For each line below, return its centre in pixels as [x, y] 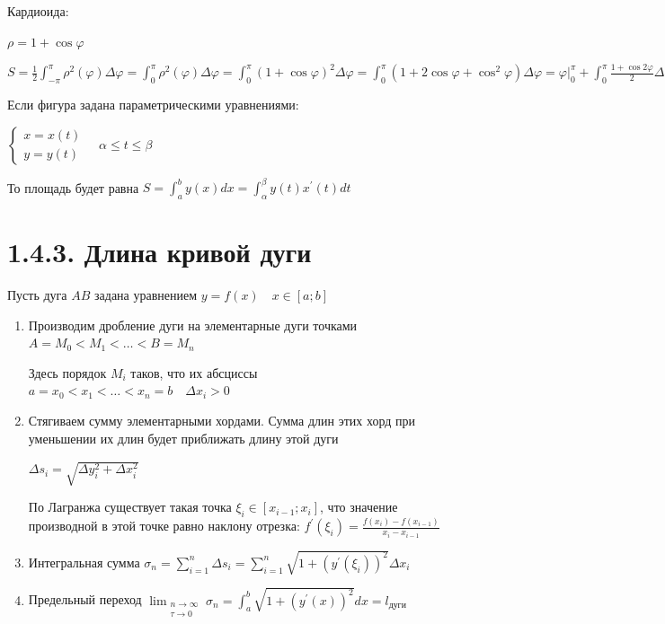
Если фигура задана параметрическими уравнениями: [153, 104]
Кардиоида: [38, 11]
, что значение [359, 507]
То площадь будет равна [73, 187]
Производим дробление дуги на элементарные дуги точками [193, 325]
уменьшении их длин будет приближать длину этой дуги [183, 438]
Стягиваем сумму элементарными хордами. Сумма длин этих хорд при [222, 420]
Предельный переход [85, 599]
